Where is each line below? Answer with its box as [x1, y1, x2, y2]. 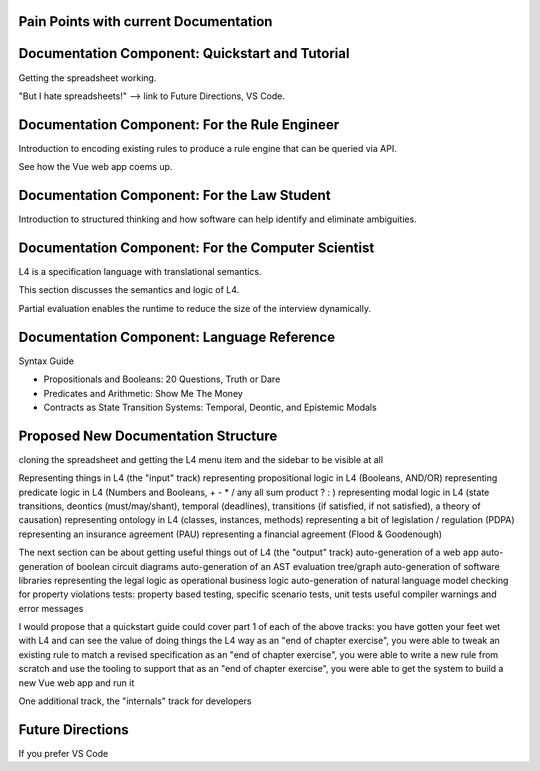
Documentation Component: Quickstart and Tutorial [18, 45, 350, 62]
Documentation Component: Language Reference [18, 328, 335, 345]
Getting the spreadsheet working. [18, 71, 157, 84]
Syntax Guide [18, 355, 75, 367]
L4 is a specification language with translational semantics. [18, 266, 262, 278]
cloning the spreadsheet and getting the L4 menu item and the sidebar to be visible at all [18, 453, 384, 465]
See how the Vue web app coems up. [18, 161, 173, 173]
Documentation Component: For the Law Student [18, 187, 331, 204]
